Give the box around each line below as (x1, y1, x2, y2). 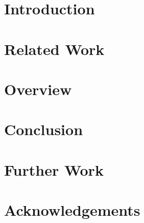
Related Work (4, 38, 105, 59)
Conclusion (4, 119, 83, 140)
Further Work (4, 159, 104, 180)
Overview (4, 78, 72, 99)
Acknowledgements (4, 199, 140, 220)
